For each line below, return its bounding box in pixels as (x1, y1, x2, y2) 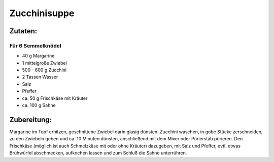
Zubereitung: (9, 115, 52, 124)
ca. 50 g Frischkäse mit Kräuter (22, 95, 88, 101)
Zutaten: (9, 27, 38, 35)
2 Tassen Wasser (22, 74, 58, 80)
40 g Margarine (22, 53, 55, 59)
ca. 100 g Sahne (22, 102, 56, 109)
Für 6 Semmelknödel (9, 42, 61, 49)
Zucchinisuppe (9, 8, 75, 19)
